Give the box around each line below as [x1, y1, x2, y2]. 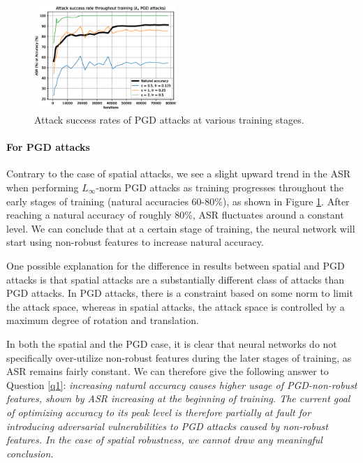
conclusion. [6, 446, 54, 460]
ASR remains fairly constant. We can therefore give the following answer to [6, 364, 329, 379]
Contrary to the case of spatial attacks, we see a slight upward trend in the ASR [6, 166, 351, 181]
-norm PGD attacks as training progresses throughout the [96, 180, 343, 195]
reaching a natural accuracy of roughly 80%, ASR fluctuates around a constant [6, 207, 344, 222]
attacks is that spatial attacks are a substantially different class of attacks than [6, 272, 345, 286]
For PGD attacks [6, 140, 90, 154]
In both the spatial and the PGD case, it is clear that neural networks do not [6, 336, 337, 351]
